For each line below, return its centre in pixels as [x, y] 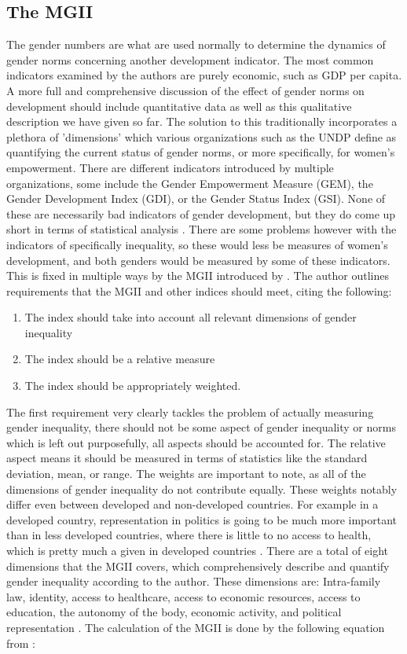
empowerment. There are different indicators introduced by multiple [170, 167]
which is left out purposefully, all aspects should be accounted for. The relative [196, 442]
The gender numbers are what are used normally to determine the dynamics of [196, 44]
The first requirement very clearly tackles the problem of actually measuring [190, 412]
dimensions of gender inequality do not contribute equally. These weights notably [202, 489]
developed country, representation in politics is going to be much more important [202, 519]
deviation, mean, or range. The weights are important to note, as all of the [186, 474]
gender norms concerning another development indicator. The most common [190, 59]
